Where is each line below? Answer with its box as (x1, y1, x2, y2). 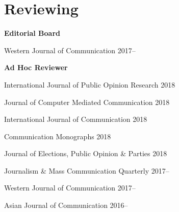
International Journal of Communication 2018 (4, 114, 147, 124)
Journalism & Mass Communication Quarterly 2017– (4, 165, 169, 176)
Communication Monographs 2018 (4, 131, 111, 141)
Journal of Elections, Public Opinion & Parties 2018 (4, 148, 167, 159)
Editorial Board (4, 28, 60, 38)
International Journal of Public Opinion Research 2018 (4, 79, 175, 90)
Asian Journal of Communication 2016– (4, 200, 128, 210)
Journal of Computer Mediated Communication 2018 (4, 96, 170, 107)
